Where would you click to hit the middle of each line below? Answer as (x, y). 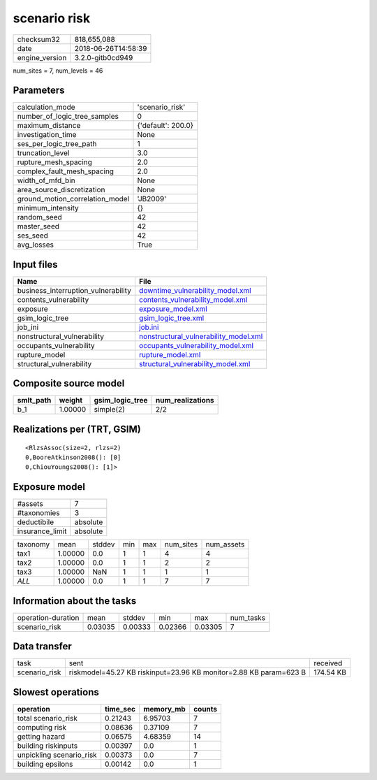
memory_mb (165, 709)
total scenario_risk (47, 718)
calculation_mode (46, 107)
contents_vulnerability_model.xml (193, 299)
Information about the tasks (75, 601)
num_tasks (247, 617)
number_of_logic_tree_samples (68, 117)
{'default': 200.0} (165, 126)
